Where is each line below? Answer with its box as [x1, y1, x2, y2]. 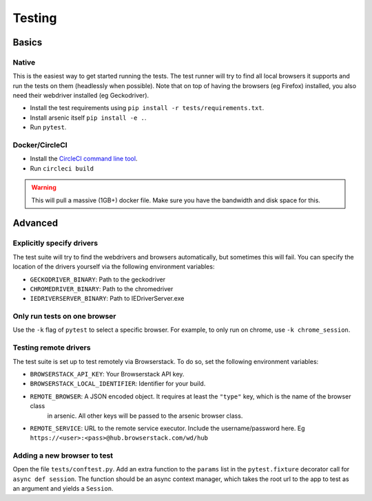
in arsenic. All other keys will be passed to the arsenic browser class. [47, 412, 243, 420]
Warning [31, 183, 56, 192]
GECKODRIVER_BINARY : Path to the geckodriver [30, 275, 165, 284]
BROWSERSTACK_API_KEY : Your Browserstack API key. [30, 370, 185, 378]
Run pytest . [30, 123, 67, 131]
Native [12, 57, 36, 67]
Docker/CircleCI [12, 140, 68, 150]
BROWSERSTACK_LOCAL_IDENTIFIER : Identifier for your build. [30, 379, 206, 388]
